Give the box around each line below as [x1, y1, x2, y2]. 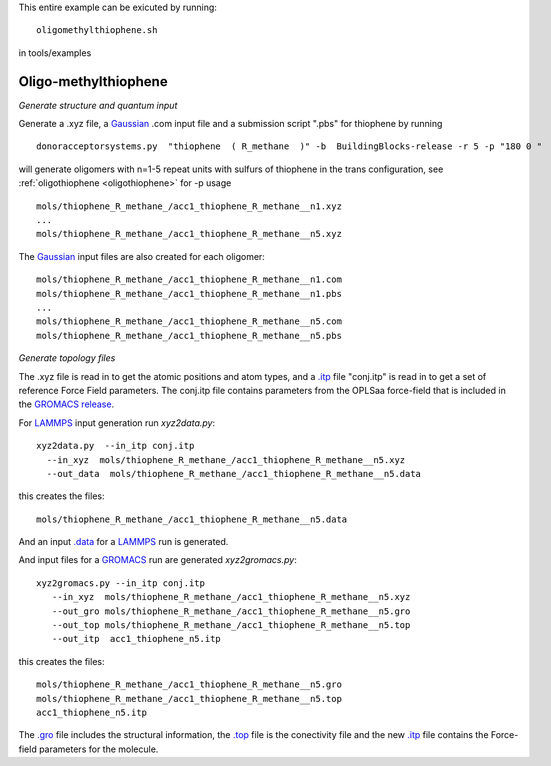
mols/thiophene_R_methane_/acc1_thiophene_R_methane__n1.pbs [36, 288, 342, 299]
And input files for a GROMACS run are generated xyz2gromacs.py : [18, 554, 297, 566]
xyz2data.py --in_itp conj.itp [36, 440, 195, 452]
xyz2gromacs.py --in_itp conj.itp [36, 577, 205, 589]
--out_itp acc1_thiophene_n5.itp [51, 633, 222, 645]
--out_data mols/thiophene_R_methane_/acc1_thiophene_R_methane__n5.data [46, 468, 422, 479]
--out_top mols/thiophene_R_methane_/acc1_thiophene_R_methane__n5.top [51, 620, 411, 631]
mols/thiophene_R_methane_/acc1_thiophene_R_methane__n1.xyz [36, 200, 342, 212]
